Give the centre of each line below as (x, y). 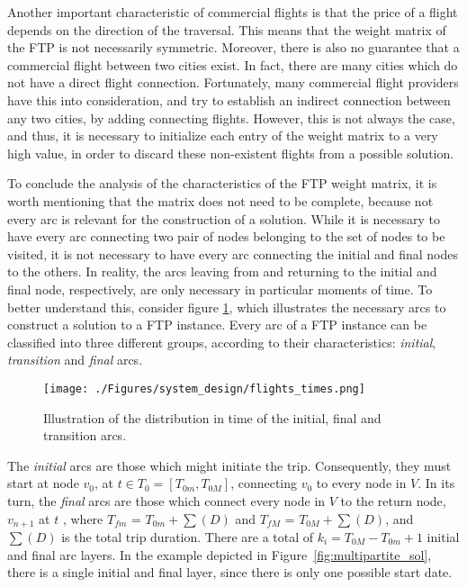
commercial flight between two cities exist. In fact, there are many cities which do (233, 64)
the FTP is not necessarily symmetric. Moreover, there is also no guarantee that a (233, 47)
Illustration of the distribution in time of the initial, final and (212, 417)
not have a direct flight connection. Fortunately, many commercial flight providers (233, 82)
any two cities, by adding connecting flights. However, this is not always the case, (231, 117)
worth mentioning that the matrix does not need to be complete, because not (220, 200)
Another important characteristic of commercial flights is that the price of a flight (233, 12)
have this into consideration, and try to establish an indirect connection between (229, 99)
